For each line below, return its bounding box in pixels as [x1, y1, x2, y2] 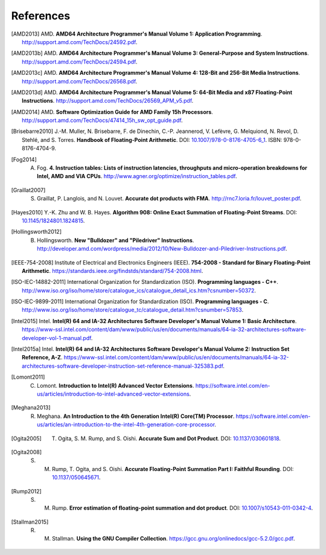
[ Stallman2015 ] [11, 518, 49, 525]
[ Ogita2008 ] [11, 448, 42, 455]
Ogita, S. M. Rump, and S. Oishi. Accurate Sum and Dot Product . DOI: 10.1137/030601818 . [57, 435, 281, 442]
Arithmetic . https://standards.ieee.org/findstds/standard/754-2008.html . [22, 267, 203, 274]
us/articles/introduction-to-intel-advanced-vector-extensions [37, 390, 190, 397]
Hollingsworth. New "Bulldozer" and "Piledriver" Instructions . [37, 236, 194, 244]
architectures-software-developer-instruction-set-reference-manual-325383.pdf [22, 362, 223, 370]
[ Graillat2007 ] [11, 186, 46, 193]
